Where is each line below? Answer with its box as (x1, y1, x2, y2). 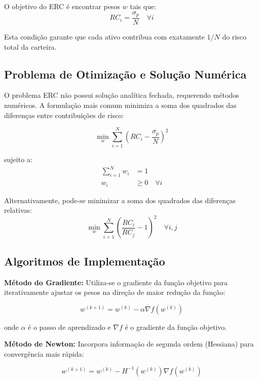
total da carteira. (4, 41, 57, 52)
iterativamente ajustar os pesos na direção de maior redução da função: (4, 287, 226, 297)
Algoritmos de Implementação (4, 253, 165, 269)
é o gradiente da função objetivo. (125, 321, 227, 332)
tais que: (130, 1, 157, 11)
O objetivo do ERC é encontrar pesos (4, 1, 120, 11)
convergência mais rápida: (4, 349, 84, 359)
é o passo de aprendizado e (28, 321, 111, 332)
